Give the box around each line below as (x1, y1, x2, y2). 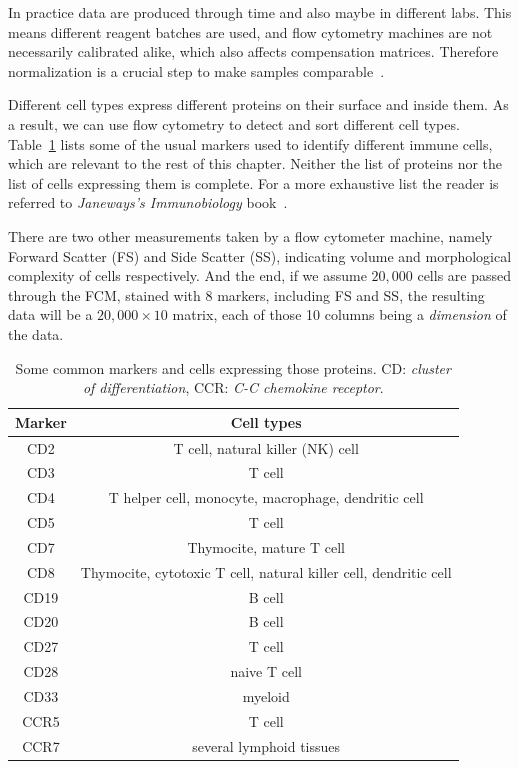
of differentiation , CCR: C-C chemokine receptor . (82, 377, 384, 398)
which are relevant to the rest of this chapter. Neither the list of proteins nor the (8, 153, 503, 174)
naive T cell (230, 661, 302, 682)
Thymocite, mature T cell (187, 536, 345, 557)
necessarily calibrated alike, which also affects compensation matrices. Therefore (8, 41, 499, 62)
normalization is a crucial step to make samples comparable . (8, 60, 385, 81)
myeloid (242, 685, 290, 706)
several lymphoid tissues (192, 735, 341, 756)
